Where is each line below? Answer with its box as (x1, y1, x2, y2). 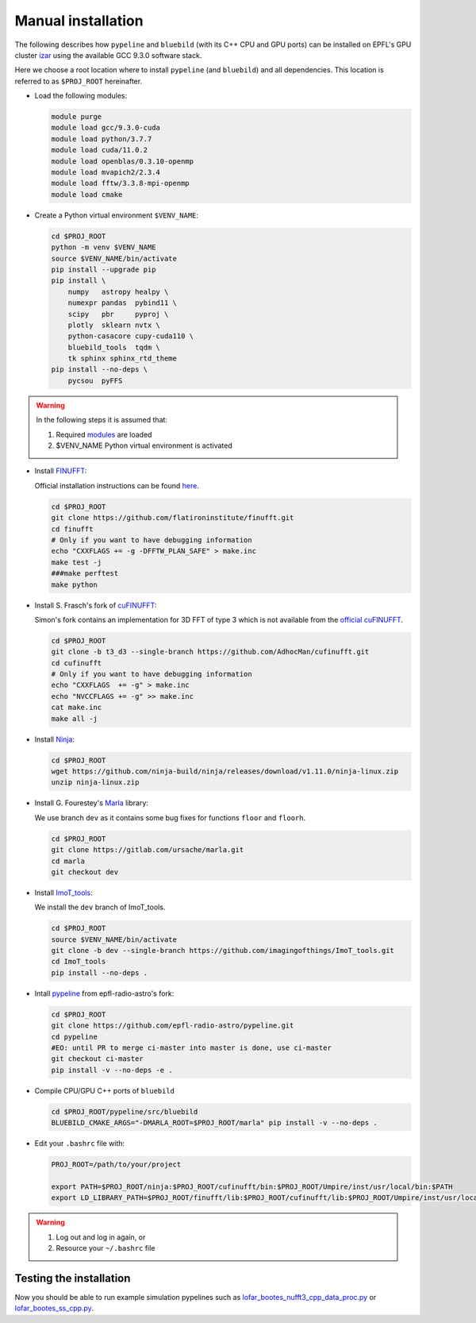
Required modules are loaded (56, 430, 152, 439)
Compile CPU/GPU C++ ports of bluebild (34, 1086, 175, 1095)
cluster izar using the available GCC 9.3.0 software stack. (14, 50, 202, 60)
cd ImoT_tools (51, 957, 106, 966)
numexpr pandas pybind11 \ (67, 299, 178, 307)
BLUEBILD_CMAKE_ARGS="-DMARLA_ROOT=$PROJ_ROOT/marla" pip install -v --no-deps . (51, 1118, 378, 1128)
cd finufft (51, 524, 94, 534)
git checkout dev (51, 867, 119, 877)
